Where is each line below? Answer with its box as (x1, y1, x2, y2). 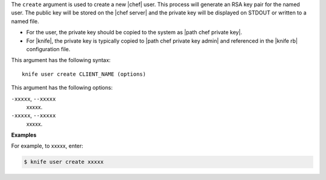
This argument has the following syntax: (11, 57, 111, 64)
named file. (11, 17, 39, 25)
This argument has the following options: (11, 84, 113, 92)
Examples (11, 131, 37, 138)
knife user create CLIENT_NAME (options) (22, 70, 146, 78)
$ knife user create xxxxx (24, 158, 104, 166)
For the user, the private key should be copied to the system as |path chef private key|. (26, 29, 243, 36)
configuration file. (26, 45, 71, 52)
